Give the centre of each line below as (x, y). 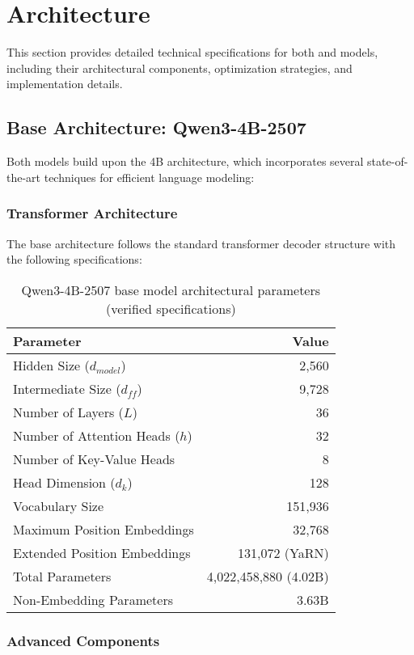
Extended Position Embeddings (102, 552)
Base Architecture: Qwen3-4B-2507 (156, 127)
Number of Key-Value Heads (94, 458)
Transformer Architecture (92, 213)
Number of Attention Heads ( (97, 435)
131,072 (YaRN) (283, 552)
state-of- (388, 161)
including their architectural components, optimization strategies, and (180, 68)
